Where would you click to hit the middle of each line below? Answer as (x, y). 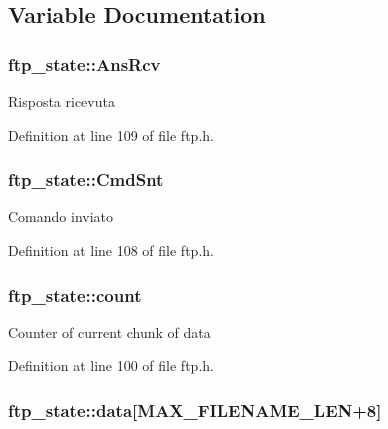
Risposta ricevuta (61, 101)
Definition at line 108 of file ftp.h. (111, 250)
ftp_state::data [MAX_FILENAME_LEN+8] (195, 409)
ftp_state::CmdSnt (86, 179)
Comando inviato (61, 216)
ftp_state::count (75, 294)
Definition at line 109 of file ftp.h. (111, 134)
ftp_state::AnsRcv (84, 63)
